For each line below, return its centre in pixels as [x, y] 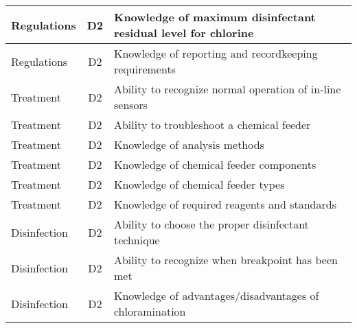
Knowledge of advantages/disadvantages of [216, 295]
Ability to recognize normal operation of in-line [227, 89]
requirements [145, 69]
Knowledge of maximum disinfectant [215, 17]
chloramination [150, 311]
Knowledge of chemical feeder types [199, 184]
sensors [131, 105]
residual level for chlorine [184, 33]
